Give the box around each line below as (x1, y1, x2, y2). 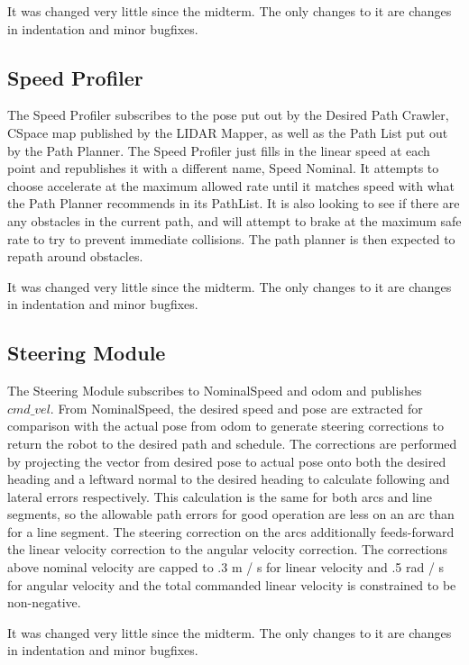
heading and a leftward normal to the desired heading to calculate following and (7, 469, 450, 488)
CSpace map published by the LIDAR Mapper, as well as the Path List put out (7, 123, 448, 141)
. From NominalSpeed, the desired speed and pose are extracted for (50, 398, 423, 417)
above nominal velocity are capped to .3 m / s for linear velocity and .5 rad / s (7, 558, 445, 577)
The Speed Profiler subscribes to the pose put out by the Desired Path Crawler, (7, 105, 449, 124)
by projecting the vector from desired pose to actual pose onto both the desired (7, 451, 446, 470)
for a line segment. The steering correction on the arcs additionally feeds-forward (7, 522, 455, 541)
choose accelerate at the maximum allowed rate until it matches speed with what (7, 176, 455, 195)
